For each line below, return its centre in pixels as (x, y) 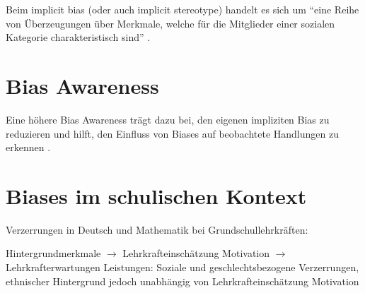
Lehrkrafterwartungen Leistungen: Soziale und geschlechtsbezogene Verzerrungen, (182, 267)
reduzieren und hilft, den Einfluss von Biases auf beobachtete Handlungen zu (172, 133)
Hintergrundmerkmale (53, 253)
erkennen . (28, 147)
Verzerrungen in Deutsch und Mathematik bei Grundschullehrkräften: (157, 229)
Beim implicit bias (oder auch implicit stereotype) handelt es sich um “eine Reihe (182, 9)
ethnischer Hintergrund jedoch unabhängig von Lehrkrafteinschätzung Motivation (182, 281)
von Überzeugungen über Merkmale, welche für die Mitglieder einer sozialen (170, 23)
